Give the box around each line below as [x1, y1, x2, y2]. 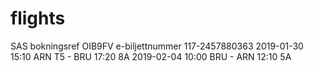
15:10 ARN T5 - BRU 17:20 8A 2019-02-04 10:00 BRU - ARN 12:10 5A [10, 50, 292, 62]
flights [10, 7, 66, 30]
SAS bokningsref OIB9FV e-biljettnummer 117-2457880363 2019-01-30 [10, 40, 304, 52]
